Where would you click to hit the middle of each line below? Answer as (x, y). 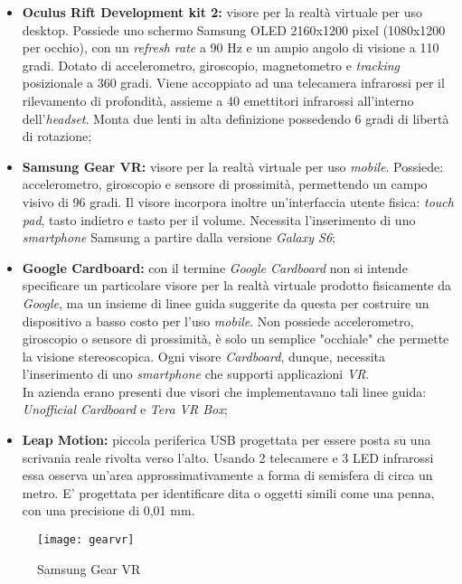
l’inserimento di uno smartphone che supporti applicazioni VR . (196, 374)
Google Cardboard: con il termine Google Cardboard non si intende (215, 267)
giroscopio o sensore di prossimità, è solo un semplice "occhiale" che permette (236, 339)
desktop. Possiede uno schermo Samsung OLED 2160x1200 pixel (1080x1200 (234, 29)
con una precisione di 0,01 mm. (108, 510)
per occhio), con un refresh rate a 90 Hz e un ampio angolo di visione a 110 (231, 47)
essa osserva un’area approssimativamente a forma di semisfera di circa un (227, 475)
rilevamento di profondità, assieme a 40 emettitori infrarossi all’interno (218, 100)
